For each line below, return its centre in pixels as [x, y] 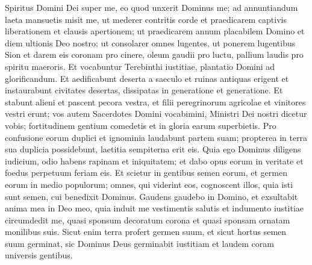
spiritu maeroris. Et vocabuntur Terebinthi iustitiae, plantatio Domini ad [140, 66]
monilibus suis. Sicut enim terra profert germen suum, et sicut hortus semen [146, 232]
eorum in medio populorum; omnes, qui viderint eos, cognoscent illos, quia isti [149, 184]
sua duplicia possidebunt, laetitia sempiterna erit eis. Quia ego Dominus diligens [153, 149]
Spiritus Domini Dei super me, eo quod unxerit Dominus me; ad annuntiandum [151, 7]
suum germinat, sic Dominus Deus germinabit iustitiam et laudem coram [139, 243]
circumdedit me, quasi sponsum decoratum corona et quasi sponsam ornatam [148, 220]
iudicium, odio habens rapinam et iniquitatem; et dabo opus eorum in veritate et [154, 161]
